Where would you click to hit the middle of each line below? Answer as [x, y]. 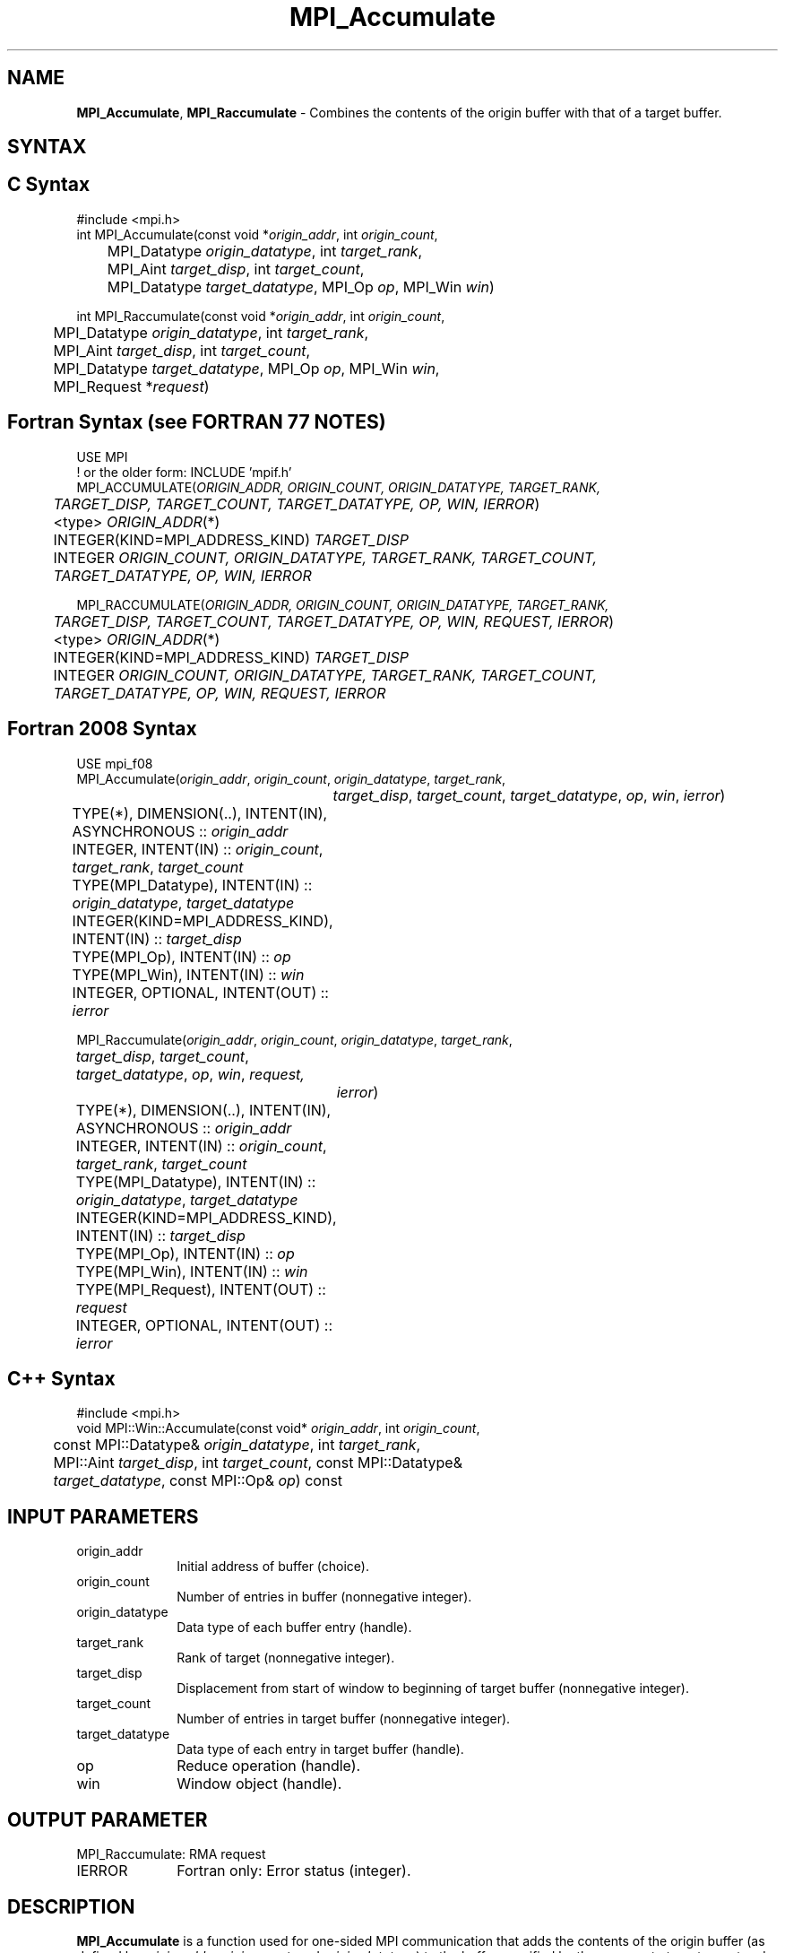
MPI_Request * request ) [131, 386]
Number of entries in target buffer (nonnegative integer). [344, 1719]
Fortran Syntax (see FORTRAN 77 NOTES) [197, 422]
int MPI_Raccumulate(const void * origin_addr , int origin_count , [261, 316]
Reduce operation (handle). [269, 1766]
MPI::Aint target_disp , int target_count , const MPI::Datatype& [258, 1463]
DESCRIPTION [71, 1906]
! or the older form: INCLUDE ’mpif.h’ [184, 472]
